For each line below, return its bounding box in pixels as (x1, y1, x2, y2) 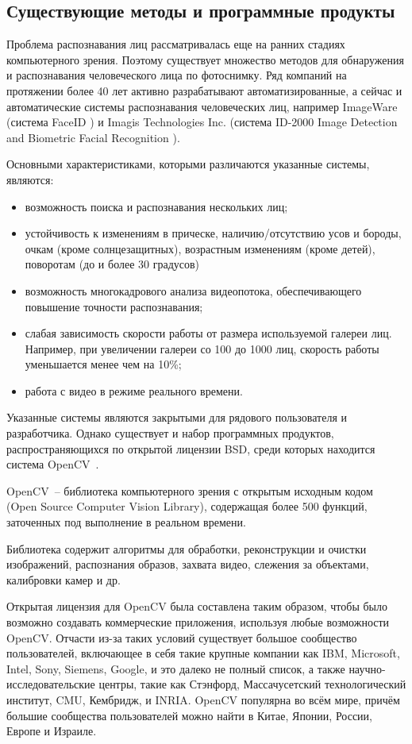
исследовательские (6, 676, 95, 692)
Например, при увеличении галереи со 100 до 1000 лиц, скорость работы (25, 340, 379, 357)
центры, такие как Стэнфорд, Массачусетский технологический (98, 676, 406, 692)
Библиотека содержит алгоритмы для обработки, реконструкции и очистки (6, 540, 367, 557)
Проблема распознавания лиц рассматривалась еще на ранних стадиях (6, 36, 345, 52)
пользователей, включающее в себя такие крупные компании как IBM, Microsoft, (6, 645, 400, 661)
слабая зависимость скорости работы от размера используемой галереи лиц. (25, 325, 392, 341)
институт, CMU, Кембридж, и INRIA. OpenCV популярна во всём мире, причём (6, 691, 400, 707)
